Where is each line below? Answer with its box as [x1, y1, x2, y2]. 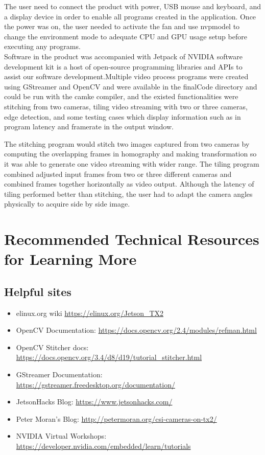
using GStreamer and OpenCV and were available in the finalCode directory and [4, 81, 257, 92]
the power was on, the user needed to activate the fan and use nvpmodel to [4, 21, 240, 32]
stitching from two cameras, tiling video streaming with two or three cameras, [4, 101, 248, 111]
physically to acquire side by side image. [4, 198, 130, 209]
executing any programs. [4, 41, 81, 52]
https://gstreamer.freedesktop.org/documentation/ [16, 379, 175, 390]
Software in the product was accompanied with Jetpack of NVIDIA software [4, 51, 243, 61]
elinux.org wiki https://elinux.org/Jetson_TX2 [16, 307, 164, 318]
